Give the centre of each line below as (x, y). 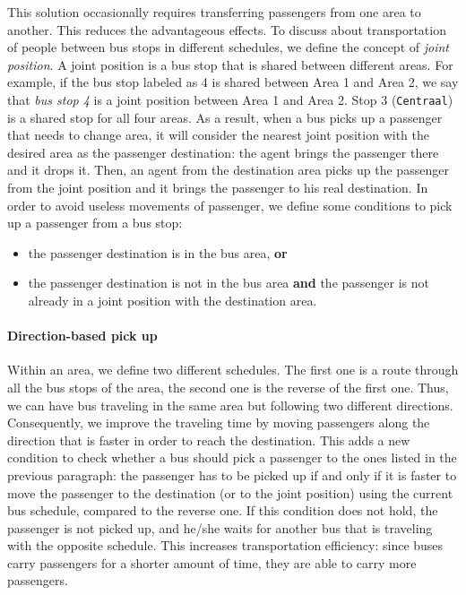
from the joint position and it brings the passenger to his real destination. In (218, 187)
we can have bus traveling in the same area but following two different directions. (230, 405)
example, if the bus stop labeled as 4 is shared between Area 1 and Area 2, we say (233, 82)
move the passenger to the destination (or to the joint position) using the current (230, 492)
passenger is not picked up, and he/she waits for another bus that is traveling (220, 527)
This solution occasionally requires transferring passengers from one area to (214, 12)
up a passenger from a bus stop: (95, 223)
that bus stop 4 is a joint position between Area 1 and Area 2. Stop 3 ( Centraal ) (230, 99)
